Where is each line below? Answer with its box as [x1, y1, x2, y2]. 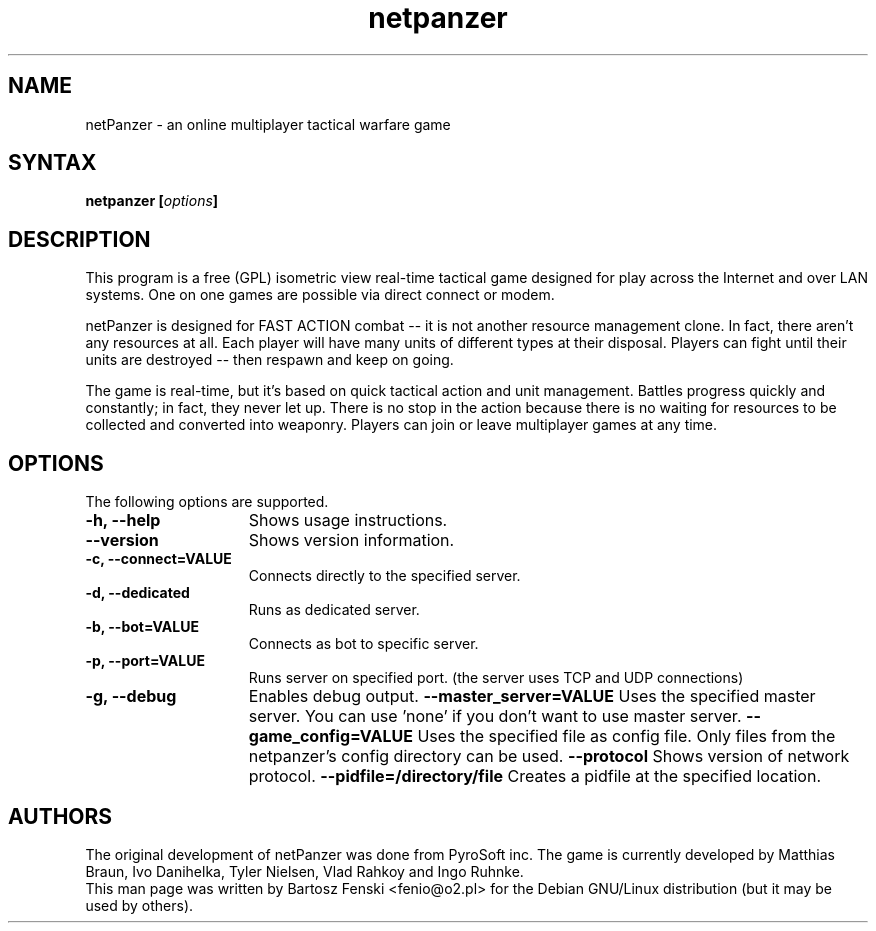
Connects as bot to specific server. [248, 635, 479, 653]
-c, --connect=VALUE [85, 550, 232, 568]
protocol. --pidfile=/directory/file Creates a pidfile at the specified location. [248, 766, 821, 787]
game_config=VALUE [248, 726, 413, 747]
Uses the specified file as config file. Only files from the [417, 726, 836, 747]
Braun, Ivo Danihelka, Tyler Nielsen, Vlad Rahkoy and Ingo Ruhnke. [85, 862, 524, 880]
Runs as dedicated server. [248, 601, 420, 619]
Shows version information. [248, 530, 455, 551]
